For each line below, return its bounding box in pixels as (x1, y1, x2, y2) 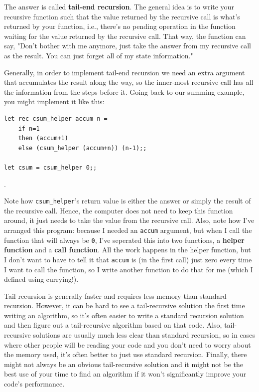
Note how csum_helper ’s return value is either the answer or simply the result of (4, 196, 251, 206)
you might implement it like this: (4, 96, 105, 107)
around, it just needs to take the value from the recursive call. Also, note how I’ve (4, 215, 255, 225)
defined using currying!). (4, 274, 79, 284)
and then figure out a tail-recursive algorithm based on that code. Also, (4, 320, 222, 330)
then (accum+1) (18, 135, 68, 142)
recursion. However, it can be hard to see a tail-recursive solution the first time (4, 300, 245, 311)
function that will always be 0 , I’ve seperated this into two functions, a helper (4, 234, 245, 245)
